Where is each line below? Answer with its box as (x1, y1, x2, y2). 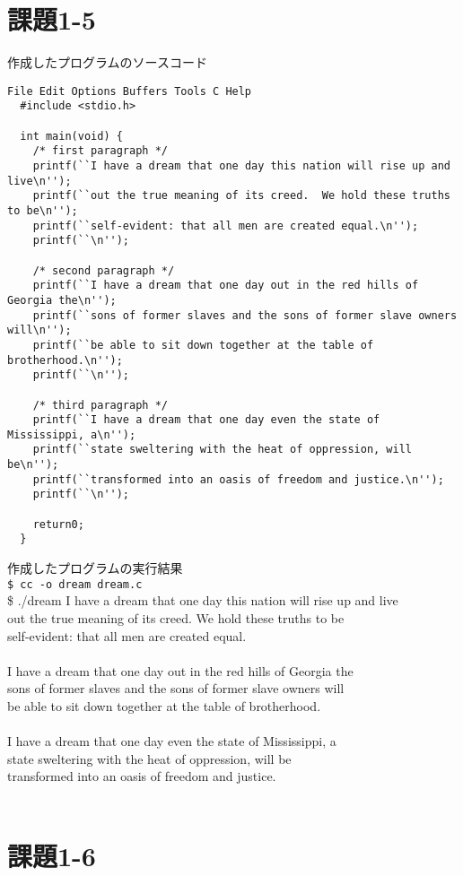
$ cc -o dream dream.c (7, 577, 143, 591)
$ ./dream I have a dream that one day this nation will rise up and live (7, 591, 398, 610)
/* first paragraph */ (32, 144, 168, 158)
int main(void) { (20, 129, 123, 143)
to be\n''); (7, 204, 78, 217)
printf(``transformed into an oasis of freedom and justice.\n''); (32, 473, 444, 486)
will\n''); (7, 324, 72, 337)
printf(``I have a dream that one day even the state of (32, 413, 380, 427)
